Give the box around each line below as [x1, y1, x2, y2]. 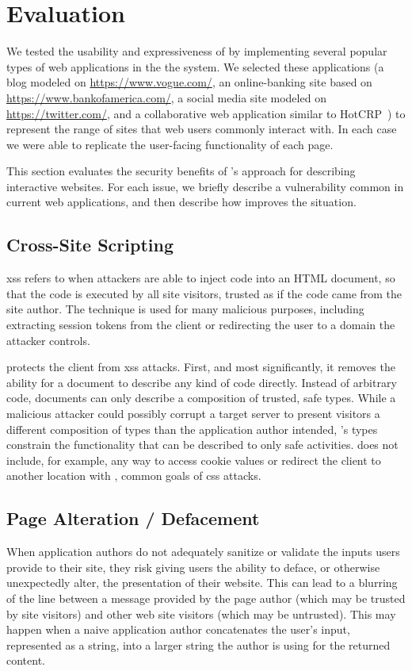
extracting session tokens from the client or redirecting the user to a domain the [6, 316, 395, 333]
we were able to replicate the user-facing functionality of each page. [6, 136, 334, 152]
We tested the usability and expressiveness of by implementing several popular [6, 43, 387, 59]
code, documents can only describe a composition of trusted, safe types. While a [6, 389, 396, 406]
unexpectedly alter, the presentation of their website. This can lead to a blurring [6, 574, 398, 591]
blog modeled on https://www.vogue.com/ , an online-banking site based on [6, 74, 372, 90]
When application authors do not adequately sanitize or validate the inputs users [6, 543, 400, 560]
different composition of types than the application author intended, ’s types [6, 420, 378, 437]
